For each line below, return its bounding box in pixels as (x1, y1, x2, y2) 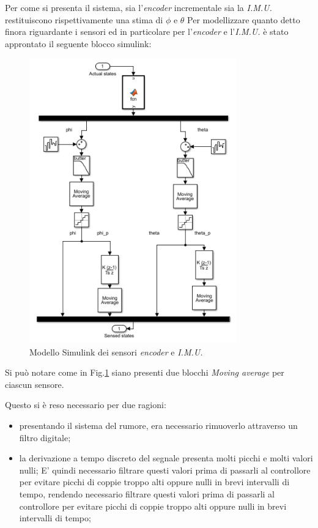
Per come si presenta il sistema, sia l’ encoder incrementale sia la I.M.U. (5, 1, 272, 13)
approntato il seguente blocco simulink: (5, 37, 152, 50)
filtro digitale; (19, 431, 71, 444)
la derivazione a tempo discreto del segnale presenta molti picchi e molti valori (19, 452, 313, 464)
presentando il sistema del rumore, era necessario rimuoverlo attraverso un (19, 419, 298, 432)
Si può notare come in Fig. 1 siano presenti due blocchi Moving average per (5, 366, 284, 379)
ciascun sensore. (5, 377, 64, 390)
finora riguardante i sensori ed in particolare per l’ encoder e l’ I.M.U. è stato (5, 25, 289, 38)
